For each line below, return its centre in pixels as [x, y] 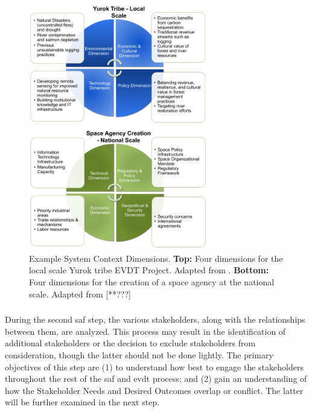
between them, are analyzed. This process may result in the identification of [145, 331]
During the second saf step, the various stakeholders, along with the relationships [155, 319]
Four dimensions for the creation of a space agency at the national [152, 282]
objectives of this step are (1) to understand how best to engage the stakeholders [154, 366]
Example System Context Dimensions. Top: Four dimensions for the [156, 258]
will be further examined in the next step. [82, 402]
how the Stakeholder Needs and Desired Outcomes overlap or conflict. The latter [154, 390]
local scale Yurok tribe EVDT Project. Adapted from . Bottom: [149, 270]
